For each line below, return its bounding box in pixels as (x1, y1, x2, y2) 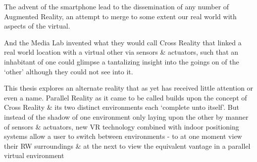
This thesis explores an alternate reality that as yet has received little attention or (4, 83, 254, 93)
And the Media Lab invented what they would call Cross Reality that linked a (4, 37, 242, 47)
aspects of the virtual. (4, 21, 70, 31)
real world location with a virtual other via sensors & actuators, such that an (4, 47, 239, 57)
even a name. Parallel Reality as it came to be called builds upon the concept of (4, 92, 247, 102)
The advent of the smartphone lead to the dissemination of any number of (4, 1, 229, 11)
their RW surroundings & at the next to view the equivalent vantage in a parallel (4, 140, 251, 151)
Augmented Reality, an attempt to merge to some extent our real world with (4, 11, 237, 21)
